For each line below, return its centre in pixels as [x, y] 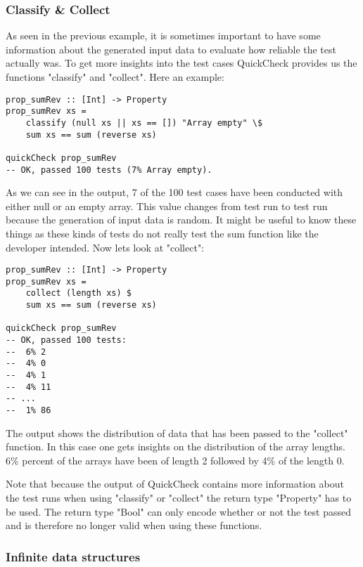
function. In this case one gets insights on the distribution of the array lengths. [176, 447]
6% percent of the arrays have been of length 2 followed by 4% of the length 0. [175, 460]
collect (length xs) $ [78, 293]
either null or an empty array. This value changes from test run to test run [167, 206]
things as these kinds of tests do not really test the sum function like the [162, 233]
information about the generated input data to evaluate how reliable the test [171, 49]
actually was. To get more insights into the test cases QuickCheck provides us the [181, 63]
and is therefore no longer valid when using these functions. [134, 525]
